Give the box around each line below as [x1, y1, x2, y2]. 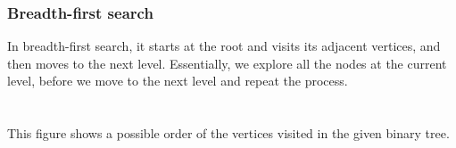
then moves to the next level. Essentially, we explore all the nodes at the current [7, 53, 447, 72]
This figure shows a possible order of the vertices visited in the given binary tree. [7, 124, 450, 143]
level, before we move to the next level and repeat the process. [7, 71, 348, 90]
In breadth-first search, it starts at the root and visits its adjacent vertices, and [7, 37, 441, 55]
